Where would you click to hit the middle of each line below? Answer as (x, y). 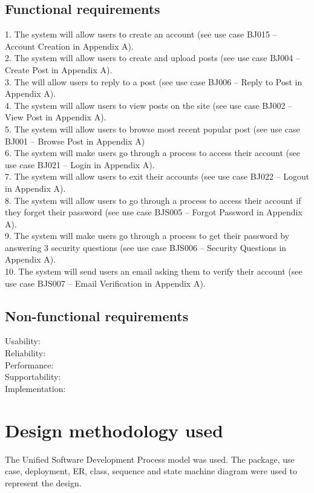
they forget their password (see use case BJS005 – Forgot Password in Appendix (154, 212)
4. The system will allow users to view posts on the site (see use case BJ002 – (149, 105)
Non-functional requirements (97, 315)
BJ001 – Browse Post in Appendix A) (75, 141)
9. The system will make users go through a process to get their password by (147, 236)
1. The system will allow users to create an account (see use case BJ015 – (141, 34)
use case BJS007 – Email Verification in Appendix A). (105, 283)
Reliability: (25, 353)
